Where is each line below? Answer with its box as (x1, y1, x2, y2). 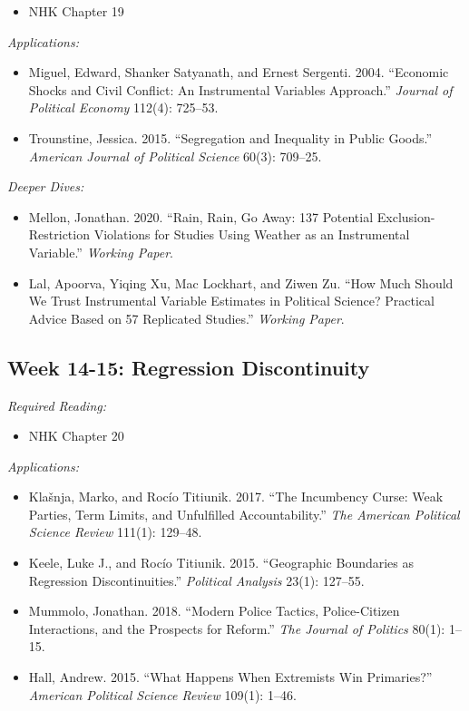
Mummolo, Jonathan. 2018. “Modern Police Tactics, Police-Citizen (28, 601, 400, 620)
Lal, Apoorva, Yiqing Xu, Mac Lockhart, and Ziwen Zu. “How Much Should (28, 273, 454, 292)
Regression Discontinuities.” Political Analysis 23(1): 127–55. (28, 570, 365, 589)
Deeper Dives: (7, 177, 84, 196)
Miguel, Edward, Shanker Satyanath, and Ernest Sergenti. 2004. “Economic (28, 63, 449, 82)
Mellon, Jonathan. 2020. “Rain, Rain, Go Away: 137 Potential (28, 207, 374, 226)
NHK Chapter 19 (28, 2, 124, 20)
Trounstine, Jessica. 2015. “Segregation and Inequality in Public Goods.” (28, 128, 433, 147)
